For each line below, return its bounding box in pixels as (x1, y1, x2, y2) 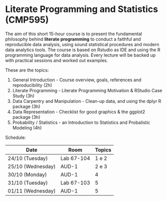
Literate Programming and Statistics (5, 4, 158, 15)
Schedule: (5, 134, 26, 140)
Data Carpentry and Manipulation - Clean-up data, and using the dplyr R (12, 98, 161, 104)
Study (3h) (12, 93, 35, 99)
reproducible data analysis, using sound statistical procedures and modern (5, 41, 159, 47)
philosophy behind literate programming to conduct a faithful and (5, 36, 141, 42)
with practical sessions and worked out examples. (5, 57, 108, 63)
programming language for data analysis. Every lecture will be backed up (5, 52, 156, 58)
